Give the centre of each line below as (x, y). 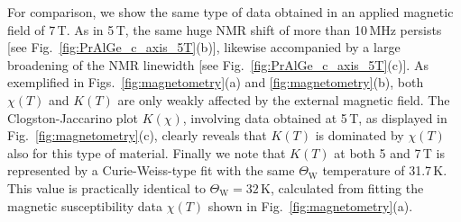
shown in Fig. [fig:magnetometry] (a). (310, 205)
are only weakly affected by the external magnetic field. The (284, 99)
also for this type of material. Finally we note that (147, 152)
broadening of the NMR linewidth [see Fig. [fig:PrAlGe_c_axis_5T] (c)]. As (218, 64)
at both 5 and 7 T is (389, 152)
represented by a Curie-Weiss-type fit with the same (151, 170)
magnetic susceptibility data (85, 205)
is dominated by (360, 135)
